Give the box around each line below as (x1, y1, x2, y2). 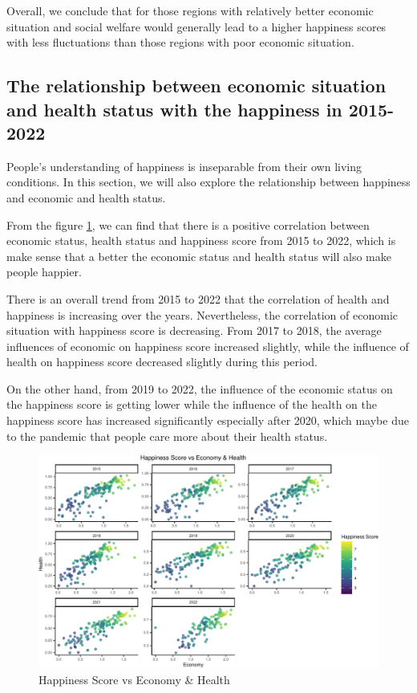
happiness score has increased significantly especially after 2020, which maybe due (6, 412, 409, 429)
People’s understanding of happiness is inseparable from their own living (6, 157, 362, 174)
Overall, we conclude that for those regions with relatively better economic (6, 2, 374, 18)
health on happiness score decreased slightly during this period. (6, 353, 318, 370)
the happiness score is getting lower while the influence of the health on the (6, 396, 377, 413)
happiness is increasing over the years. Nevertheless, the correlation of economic (6, 306, 398, 323)
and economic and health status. (6, 189, 166, 206)
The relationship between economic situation (6, 73, 387, 98)
